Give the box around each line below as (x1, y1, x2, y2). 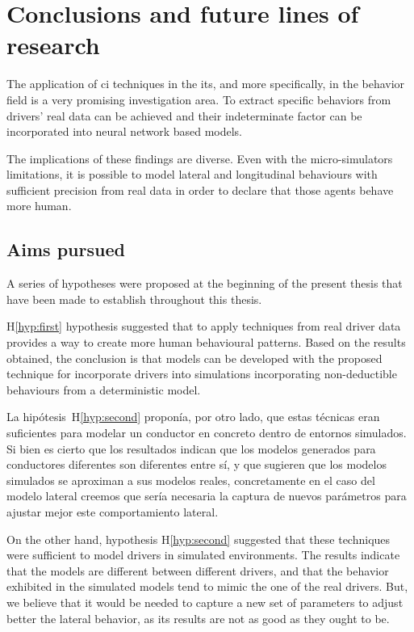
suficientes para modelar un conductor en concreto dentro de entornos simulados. (6, 424, 407, 441)
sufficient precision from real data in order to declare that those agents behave (6, 181, 394, 198)
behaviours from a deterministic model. (6, 381, 201, 398)
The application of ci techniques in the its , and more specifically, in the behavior (6, 75, 405, 92)
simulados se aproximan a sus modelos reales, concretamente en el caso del (6, 471, 375, 488)
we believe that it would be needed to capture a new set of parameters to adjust (6, 593, 404, 610)
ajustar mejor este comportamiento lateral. (6, 503, 219, 520)
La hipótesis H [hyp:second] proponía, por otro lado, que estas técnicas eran (6, 408, 380, 425)
